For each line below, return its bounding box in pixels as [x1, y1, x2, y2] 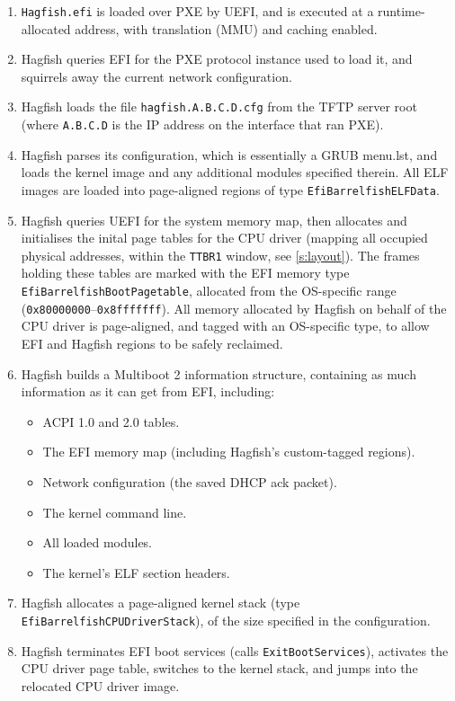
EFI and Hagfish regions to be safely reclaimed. [21, 333, 283, 352]
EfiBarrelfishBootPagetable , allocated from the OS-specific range [21, 281, 397, 300]
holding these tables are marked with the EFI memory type [21, 263, 350, 282]
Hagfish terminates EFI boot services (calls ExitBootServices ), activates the [21, 641, 449, 660]
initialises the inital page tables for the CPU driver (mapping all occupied [21, 228, 428, 247]
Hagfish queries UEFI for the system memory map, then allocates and [21, 210, 407, 229]
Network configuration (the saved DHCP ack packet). [42, 472, 337, 491]
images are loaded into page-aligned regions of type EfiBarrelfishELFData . [21, 180, 440, 199]
